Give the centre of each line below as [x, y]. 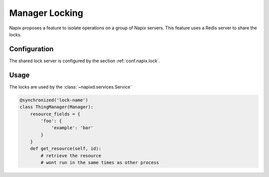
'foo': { [51, 121]
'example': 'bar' [72, 128]
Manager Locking [46, 13]
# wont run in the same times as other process [100, 163]
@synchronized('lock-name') [54, 100]
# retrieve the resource [71, 156]
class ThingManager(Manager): [57, 107]
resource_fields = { [55, 114]
